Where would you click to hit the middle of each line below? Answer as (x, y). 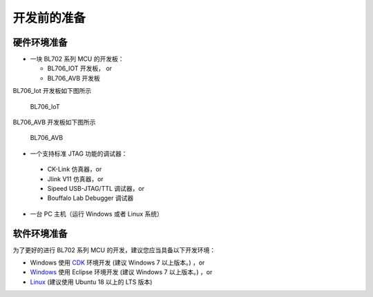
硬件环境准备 (40, 42)
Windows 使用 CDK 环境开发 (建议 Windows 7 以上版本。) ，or (117, 263)
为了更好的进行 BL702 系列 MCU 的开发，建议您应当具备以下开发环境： (114, 250)
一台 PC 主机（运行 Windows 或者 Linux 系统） (97, 214)
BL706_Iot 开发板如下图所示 (52, 91)
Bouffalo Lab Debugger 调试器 (90, 198)
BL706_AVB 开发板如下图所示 (54, 122)
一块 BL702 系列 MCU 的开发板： (77, 59)
